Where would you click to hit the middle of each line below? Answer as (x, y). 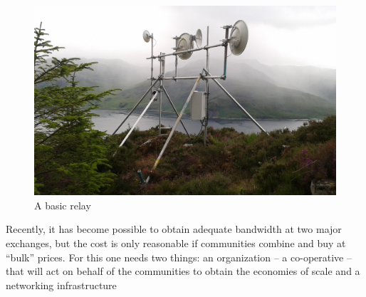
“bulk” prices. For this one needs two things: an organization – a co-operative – (179, 257)
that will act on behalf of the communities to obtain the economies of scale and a (183, 271)
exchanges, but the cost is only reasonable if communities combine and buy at (176, 243)
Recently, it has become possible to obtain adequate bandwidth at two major (174, 229)
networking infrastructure (61, 285)
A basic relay (63, 205)
